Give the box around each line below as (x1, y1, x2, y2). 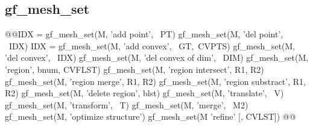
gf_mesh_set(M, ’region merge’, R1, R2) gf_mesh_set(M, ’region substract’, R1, (5, 75, 306, 87)
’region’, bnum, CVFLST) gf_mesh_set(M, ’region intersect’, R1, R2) (5, 63, 264, 75)
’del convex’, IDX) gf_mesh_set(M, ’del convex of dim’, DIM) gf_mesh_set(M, (5, 51, 309, 64)
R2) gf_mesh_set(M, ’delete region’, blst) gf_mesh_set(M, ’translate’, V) (5, 87, 284, 99)
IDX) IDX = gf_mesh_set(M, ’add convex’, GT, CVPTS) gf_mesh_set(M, (8, 39, 296, 52)
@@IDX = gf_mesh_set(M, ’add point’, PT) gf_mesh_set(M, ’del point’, (5, 28, 283, 40)
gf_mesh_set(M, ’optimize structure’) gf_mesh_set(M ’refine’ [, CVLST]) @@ (5, 110, 296, 123)
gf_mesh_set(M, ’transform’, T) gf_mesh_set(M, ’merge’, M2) (5, 98, 248, 111)
